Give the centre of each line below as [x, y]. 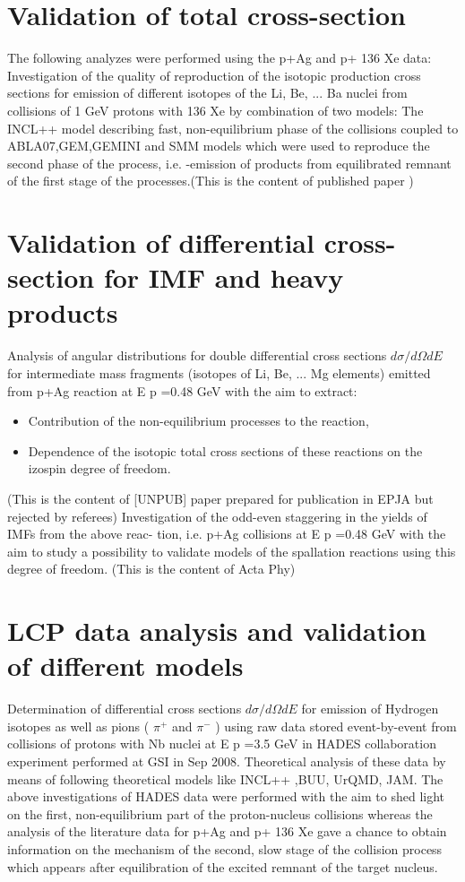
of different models [125, 666]
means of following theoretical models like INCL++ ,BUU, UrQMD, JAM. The [225, 778]
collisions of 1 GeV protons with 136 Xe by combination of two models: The [215, 110]
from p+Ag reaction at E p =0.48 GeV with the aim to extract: [182, 390]
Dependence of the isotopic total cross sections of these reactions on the [225, 450]
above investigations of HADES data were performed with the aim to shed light [226, 796]
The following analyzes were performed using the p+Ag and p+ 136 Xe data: [220, 58]
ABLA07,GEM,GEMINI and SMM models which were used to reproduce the [219, 146]
